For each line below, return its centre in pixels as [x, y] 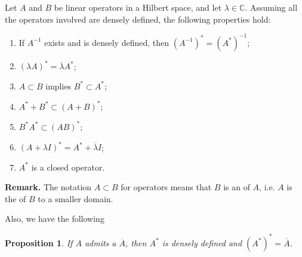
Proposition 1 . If [39, 242]
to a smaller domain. [75, 198]
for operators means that [166, 187]
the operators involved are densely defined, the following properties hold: [138, 19]
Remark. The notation [48, 187]
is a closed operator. [68, 167]
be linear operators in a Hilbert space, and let [138, 7]
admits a [100, 242]
